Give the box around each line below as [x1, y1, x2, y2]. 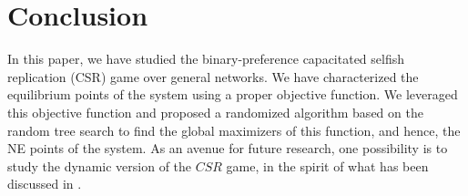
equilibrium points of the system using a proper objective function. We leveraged [7, 85, 458, 104]
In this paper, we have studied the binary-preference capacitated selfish [7, 49, 405, 68]
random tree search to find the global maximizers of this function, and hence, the [7, 120, 461, 139]
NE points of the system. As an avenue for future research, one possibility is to [7, 139, 448, 158]
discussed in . [7, 174, 82, 193]
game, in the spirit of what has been [226, 156, 429, 175]
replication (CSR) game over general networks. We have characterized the [7, 67, 419, 86]
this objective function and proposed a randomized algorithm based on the [7, 102, 423, 121]
